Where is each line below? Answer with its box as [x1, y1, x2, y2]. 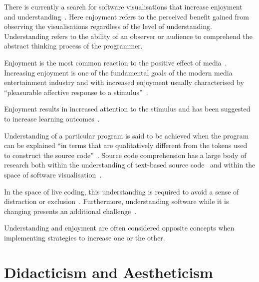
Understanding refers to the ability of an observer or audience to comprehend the [4, 30, 253, 41]
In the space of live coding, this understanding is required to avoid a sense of [4, 186, 239, 196]
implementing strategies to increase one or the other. [4, 232, 165, 242]
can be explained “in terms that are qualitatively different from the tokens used [4, 140, 248, 150]
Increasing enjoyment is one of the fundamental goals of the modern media [4, 67, 233, 77]
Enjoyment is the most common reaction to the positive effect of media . [4, 57, 227, 67]
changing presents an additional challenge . [4, 205, 137, 216]
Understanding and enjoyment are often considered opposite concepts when [4, 222, 235, 233]
